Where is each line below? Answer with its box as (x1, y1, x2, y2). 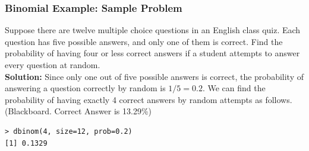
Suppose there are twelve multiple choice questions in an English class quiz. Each (5, 24, 301, 36)
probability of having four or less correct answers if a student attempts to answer (5, 47, 300, 59)
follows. (265, 93, 292, 105)
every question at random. (5, 59, 100, 70)
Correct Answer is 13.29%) (54, 105, 152, 117)
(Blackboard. (5, 105, 52, 117)
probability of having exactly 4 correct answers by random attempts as (5, 93, 263, 105)
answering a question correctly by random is (5, 82, 166, 94)
